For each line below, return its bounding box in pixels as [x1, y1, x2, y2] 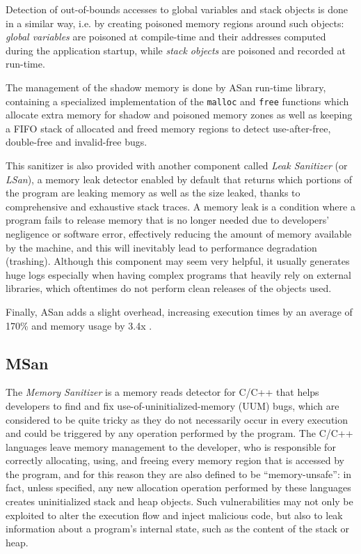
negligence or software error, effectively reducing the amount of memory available [6, 226, 352, 240]
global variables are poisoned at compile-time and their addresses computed [6, 29, 326, 44]
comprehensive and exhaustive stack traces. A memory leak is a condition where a [6, 199, 355, 213]
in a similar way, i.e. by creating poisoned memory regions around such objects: [6, 15, 344, 30]
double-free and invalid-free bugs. [6, 134, 147, 149]
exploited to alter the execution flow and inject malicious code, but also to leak [6, 507, 343, 522]
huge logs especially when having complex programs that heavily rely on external [6, 267, 351, 282]
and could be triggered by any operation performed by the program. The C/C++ [6, 426, 353, 440]
